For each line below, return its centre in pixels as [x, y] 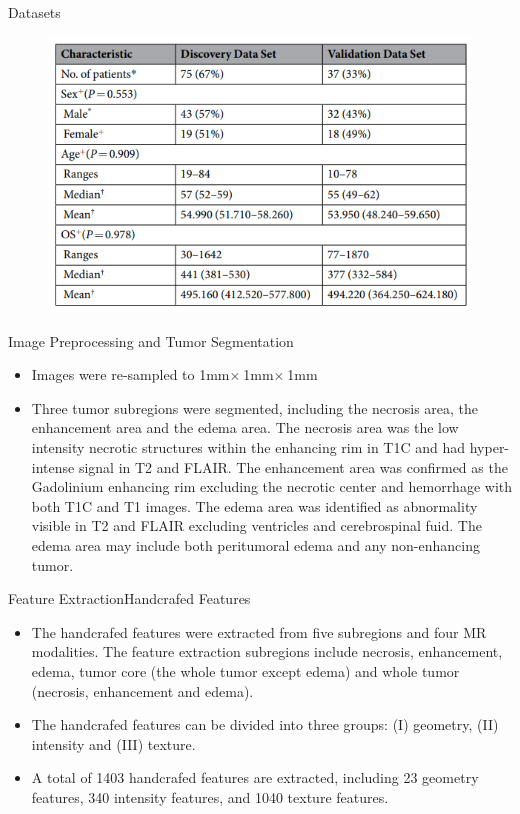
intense [53, 466]
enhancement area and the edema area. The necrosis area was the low [245, 427]
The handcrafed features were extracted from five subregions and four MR [259, 631]
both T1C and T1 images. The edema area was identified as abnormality [254, 505]
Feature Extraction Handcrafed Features [129, 598]
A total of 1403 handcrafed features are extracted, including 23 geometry [255, 777]
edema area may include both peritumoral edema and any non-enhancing [255, 545]
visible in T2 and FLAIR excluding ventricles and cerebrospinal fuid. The [256, 525]
